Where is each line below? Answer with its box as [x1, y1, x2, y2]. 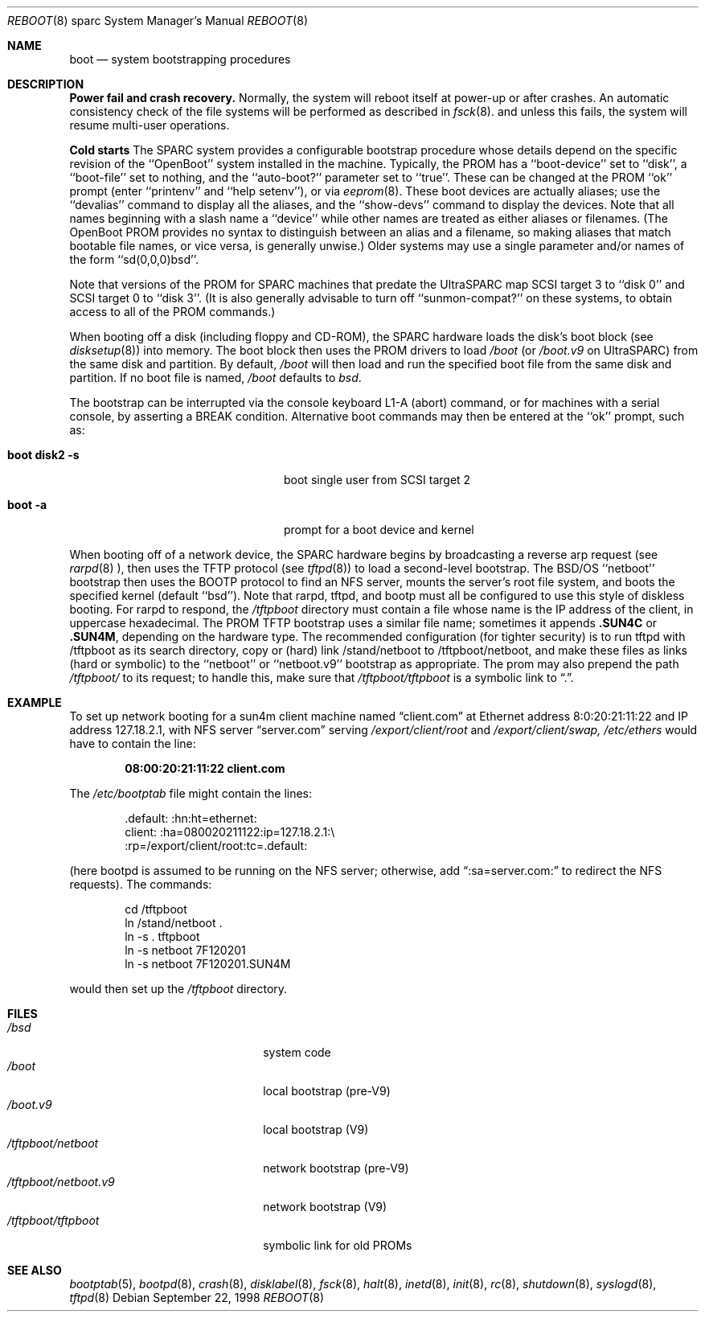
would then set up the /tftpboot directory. [69, 982, 288, 996]
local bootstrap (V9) [263, 1123, 369, 1136]
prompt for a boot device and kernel [284, 523, 474, 536]
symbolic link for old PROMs [263, 1238, 412, 1252]
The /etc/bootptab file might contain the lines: [69, 786, 313, 800]
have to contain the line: [69, 737, 196, 750]
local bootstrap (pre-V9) [263, 1084, 391, 1098]
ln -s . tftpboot [125, 930, 200, 943]
